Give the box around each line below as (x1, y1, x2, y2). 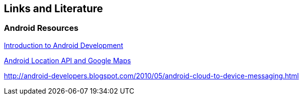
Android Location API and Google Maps (4, 56, 131, 65)
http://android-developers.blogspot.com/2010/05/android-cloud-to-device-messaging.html (4, 71, 299, 80)
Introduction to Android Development (4, 41, 123, 49)
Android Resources (4, 23, 79, 33)
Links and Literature (4, 2, 103, 15)
